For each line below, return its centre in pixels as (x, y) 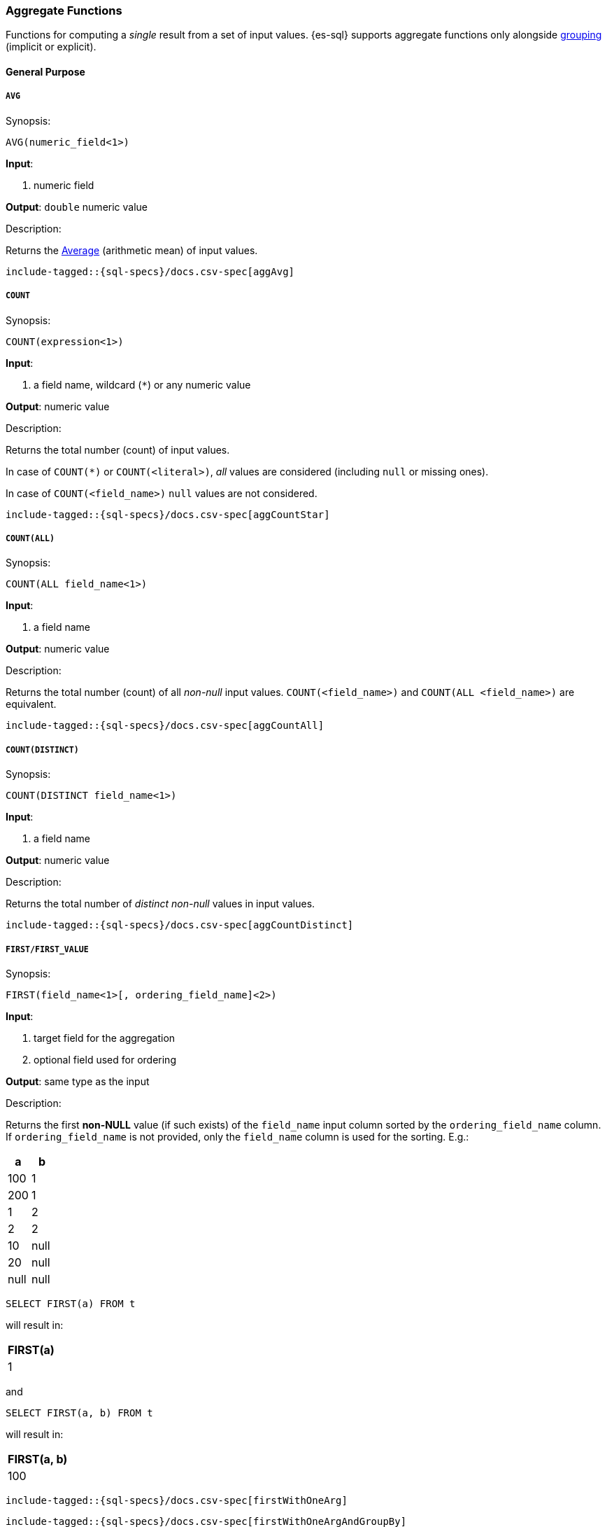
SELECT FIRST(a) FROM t (71, 1303)
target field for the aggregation (105, 1038)
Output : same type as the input (78, 1081)
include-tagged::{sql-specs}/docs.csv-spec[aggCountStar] (168, 514)
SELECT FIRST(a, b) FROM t (79, 1413)
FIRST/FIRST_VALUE (47, 949)
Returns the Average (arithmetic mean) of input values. (132, 250)
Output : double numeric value (77, 207)
